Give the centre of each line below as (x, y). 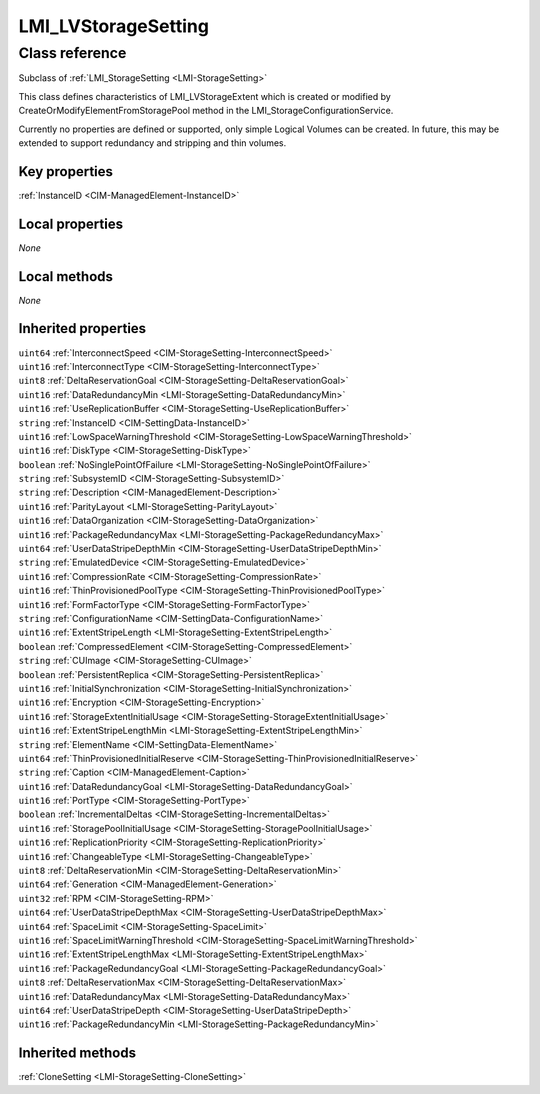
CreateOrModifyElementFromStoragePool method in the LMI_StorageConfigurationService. (206, 111)
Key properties (66, 171)
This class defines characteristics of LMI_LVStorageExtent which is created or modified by (205, 96)
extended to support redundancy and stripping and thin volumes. (152, 142)
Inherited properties (82, 328)
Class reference (72, 53)
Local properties (71, 223)
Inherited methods (77, 1053)
